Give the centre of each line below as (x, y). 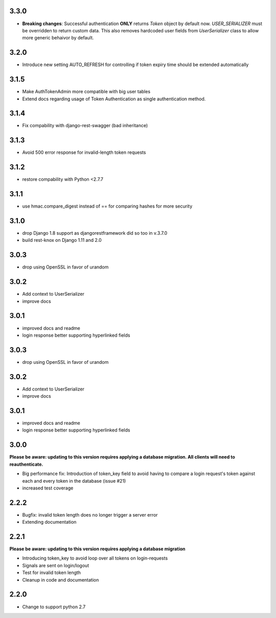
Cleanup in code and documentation (61, 580)
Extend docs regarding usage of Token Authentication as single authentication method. (114, 99)
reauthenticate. (26, 464)
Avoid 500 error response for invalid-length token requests (84, 152)
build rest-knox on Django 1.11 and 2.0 (62, 240)
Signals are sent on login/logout (56, 565)
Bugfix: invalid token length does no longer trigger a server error (90, 514)
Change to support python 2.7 (54, 607)
